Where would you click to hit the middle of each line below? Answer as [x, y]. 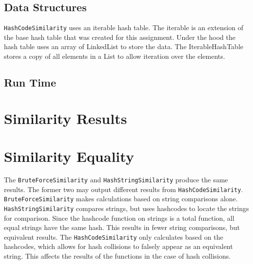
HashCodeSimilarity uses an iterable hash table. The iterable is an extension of [124, 27]
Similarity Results [66, 118]
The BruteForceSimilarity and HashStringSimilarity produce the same [116, 179]
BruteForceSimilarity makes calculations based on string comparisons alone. [121, 199]
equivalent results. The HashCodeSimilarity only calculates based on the [114, 237]
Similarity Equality [69, 156]
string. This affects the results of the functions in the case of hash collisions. [117, 255]
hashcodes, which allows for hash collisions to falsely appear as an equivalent [118, 246]
